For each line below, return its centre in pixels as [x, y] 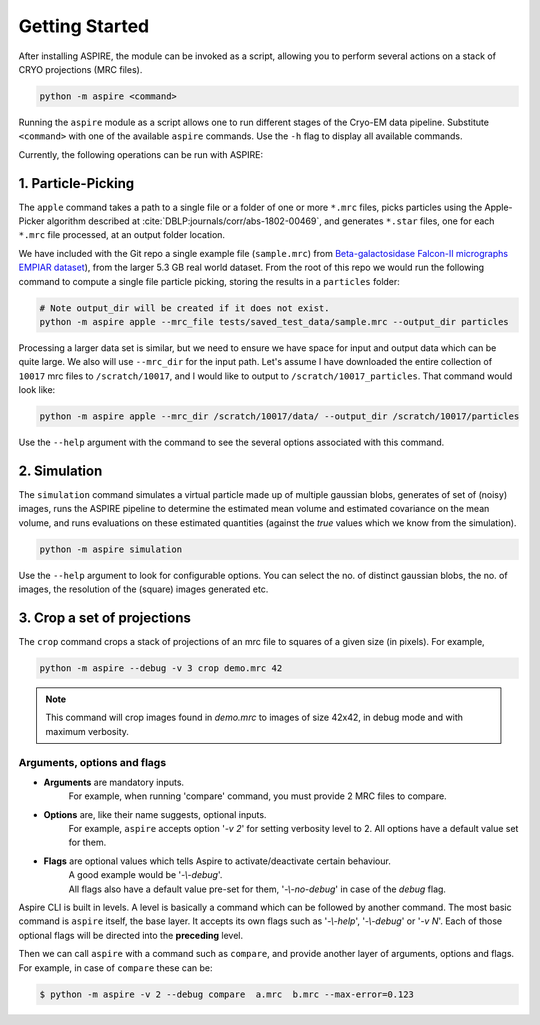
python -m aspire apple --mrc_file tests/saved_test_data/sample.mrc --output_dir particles [274, 321]
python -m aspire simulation [111, 549]
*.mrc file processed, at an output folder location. [121, 235]
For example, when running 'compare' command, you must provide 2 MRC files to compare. [257, 796]
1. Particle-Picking [76, 183]
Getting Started [84, 26]
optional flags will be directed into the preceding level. [131, 935]
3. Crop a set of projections [105, 617]
